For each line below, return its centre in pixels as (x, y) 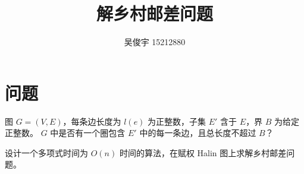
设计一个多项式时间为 (46, 152)
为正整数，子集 (177, 121)
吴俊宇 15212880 (155, 42)
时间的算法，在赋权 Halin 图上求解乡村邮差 (203, 152)
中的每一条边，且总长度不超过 (198, 133)
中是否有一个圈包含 (88, 133)
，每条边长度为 (92, 121)
